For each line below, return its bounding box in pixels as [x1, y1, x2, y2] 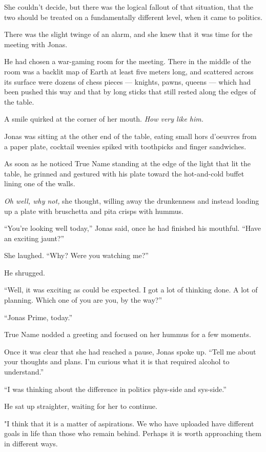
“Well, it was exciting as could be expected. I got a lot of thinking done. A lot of [4, 284, 258, 295]
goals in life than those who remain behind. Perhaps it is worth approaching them [4, 428, 261, 439]
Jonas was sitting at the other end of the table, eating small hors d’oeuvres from [4, 130, 257, 141]
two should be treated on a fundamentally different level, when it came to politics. [4, 11, 262, 22]
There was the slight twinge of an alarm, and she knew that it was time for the [4, 29, 253, 40]
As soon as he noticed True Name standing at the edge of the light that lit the [4, 158, 251, 169]
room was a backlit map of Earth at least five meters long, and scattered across [4, 66, 254, 76]
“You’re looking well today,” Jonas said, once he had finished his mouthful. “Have [4, 223, 261, 233]
